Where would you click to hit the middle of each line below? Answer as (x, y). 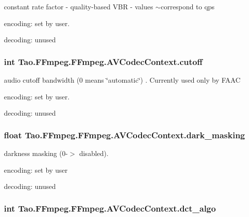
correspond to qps (188, 6)
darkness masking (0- (36, 153)
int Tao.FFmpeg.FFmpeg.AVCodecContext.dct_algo (110, 208)
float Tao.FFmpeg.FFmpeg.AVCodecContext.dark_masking (124, 135)
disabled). (94, 153)
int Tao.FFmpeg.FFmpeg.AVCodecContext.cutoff (103, 61)
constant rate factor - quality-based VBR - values (79, 6)
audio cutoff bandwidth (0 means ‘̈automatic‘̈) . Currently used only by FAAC (122, 80)
